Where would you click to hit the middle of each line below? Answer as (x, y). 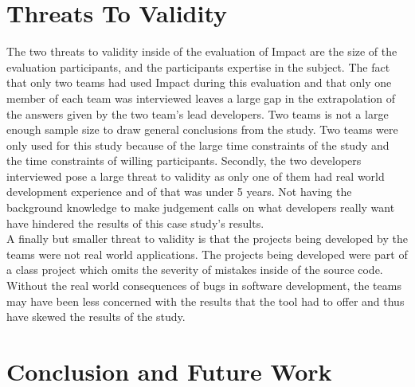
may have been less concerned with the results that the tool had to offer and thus (206, 301)
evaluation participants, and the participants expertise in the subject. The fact (198, 66)
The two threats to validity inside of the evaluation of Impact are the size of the (202, 51)
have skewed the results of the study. (96, 317)
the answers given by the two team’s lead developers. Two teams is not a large (198, 113)
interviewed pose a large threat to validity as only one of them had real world (196, 176)
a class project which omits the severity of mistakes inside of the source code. (195, 270)
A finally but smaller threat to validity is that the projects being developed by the (207, 238)
